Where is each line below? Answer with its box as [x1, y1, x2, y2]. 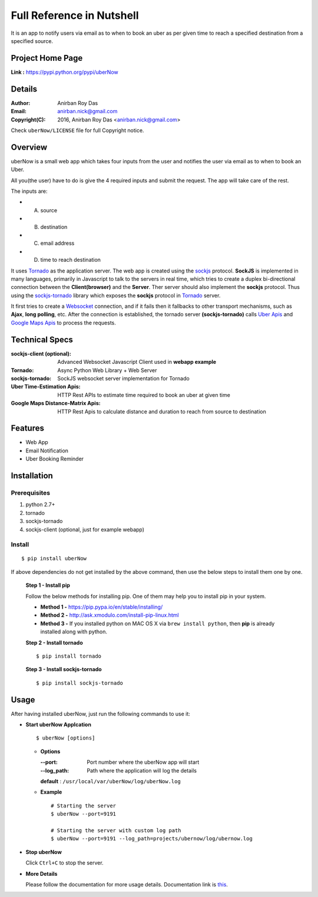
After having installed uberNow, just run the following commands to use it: [11, 710, 191, 717]
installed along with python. [40, 628, 108, 635]
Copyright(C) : [11, 116, 46, 123]
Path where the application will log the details [87, 767, 197, 774]
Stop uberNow [25, 848, 62, 855]
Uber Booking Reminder [25, 455, 84, 462]
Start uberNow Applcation [25, 721, 91, 728]
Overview [11, 142, 48, 152]
